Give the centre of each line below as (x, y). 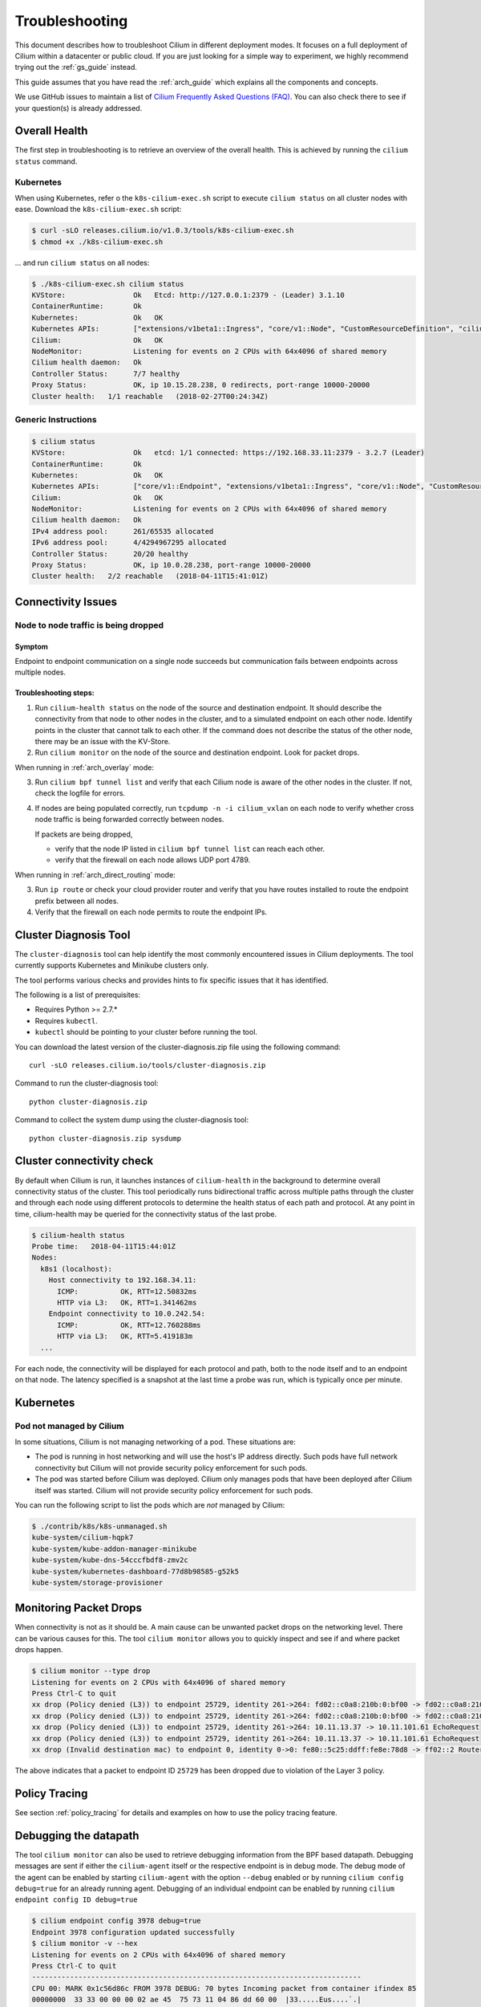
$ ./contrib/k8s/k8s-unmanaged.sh (99, 1527)
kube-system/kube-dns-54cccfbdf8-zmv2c (110, 1560)
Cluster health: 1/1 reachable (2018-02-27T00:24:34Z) (150, 396)
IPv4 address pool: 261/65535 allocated (123, 531)
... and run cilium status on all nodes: (82, 263)
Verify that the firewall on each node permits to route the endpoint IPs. (151, 912)
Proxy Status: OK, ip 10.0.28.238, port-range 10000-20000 (171, 565)
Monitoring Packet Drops (79, 1608)
